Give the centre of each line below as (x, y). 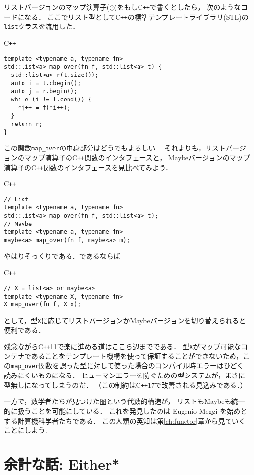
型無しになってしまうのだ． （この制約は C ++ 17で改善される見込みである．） (126, 385)
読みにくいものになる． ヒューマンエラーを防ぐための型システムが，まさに (125, 375)
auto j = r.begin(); (44, 91)
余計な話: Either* (62, 463)
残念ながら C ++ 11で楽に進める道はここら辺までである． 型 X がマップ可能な (123, 346)
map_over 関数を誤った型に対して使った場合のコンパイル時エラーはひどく (127, 365)
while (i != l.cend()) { (51, 99)
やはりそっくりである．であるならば (62, 256)
